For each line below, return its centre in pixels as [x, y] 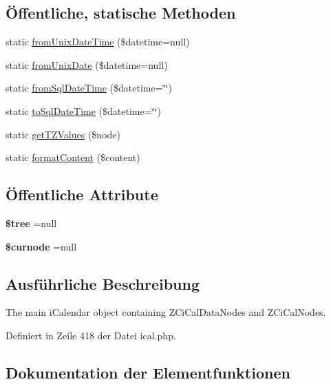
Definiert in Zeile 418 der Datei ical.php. [91, 335]
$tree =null [31, 223]
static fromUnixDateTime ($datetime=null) [98, 42]
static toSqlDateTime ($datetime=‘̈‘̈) [83, 110]
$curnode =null [41, 246]
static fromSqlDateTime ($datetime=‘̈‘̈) [89, 88]
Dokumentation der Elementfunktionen [148, 372]
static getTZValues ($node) [63, 134]
